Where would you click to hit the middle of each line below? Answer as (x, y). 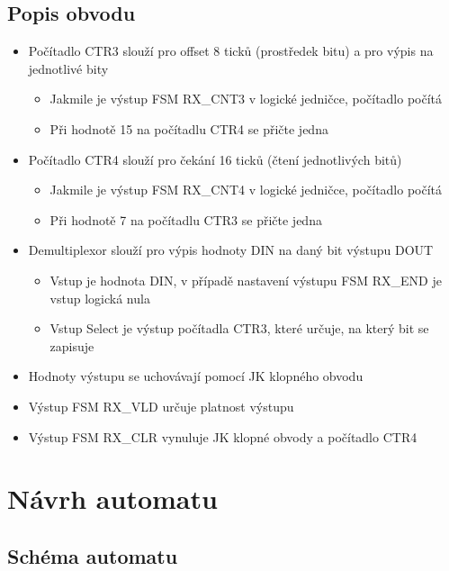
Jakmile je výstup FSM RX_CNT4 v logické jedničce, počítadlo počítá (246, 190)
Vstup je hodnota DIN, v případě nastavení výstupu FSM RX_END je (246, 280)
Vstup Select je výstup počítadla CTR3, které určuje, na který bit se (239, 328)
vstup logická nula (100, 298)
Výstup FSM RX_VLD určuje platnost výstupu (161, 406)
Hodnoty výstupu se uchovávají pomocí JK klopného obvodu (196, 376)
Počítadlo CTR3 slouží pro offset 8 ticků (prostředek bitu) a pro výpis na (231, 51)
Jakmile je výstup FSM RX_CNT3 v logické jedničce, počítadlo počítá (246, 99)
